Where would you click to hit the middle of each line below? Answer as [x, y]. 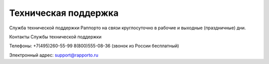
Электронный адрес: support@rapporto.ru [54, 55]
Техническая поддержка [64, 13]
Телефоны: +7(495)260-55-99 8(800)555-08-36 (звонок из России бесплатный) [94, 46]
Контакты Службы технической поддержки [55, 37]
